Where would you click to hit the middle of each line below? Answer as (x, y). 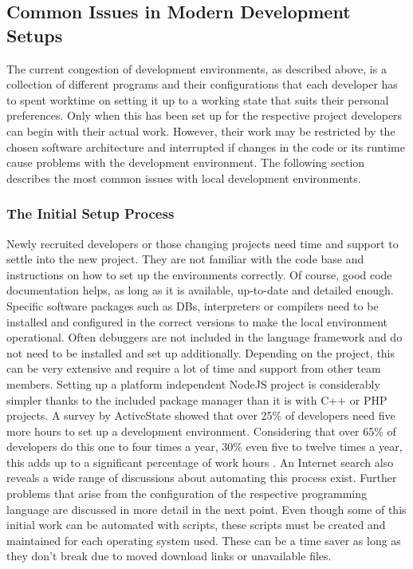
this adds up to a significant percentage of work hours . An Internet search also (200, 462)
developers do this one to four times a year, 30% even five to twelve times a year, (205, 447)
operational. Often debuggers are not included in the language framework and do (205, 337)
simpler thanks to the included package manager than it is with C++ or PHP (197, 399)
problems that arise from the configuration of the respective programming (187, 494)
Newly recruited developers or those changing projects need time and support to (203, 243)
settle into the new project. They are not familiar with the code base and (185, 259)
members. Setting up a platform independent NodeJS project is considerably (193, 383)
